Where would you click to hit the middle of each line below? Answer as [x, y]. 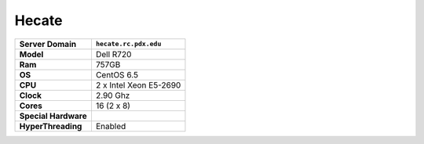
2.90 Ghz [113, 95]
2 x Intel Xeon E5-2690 [138, 85]
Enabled [111, 126]
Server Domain [48, 44]
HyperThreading [51, 126]
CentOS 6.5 [117, 74]
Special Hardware [53, 116]
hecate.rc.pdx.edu [128, 44]
